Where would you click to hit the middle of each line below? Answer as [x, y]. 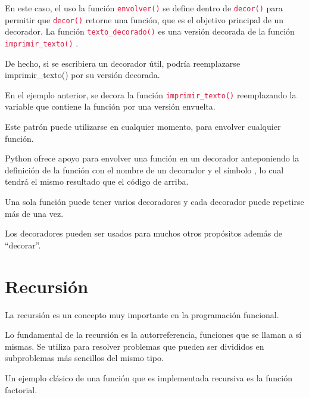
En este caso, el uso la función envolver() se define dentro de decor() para [144, 8]
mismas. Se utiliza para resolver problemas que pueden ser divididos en [135, 346]
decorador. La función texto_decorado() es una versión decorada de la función [150, 31]
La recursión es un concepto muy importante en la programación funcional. [142, 314]
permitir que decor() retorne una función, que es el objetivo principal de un [144, 19]
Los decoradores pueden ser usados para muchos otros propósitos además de [143, 233]
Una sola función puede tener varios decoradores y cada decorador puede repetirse [154, 202]
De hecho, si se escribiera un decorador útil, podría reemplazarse [123, 63]
